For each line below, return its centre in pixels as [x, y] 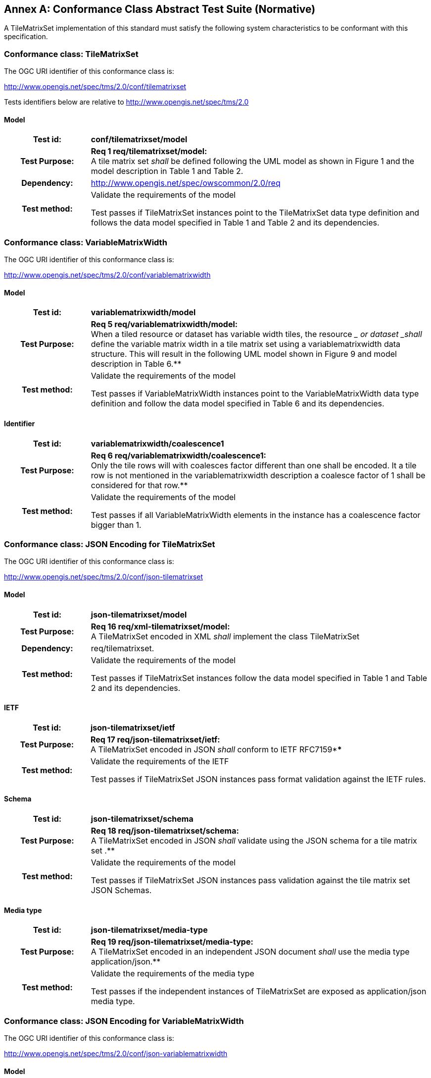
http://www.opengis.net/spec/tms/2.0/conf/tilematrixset [95, 87]
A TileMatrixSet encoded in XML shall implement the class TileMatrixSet [225, 636]
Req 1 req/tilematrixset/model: [149, 151]
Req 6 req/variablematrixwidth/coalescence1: [178, 455]
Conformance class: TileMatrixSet [71, 54]
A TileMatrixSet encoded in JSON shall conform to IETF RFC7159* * [216, 749]
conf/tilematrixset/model [139, 140]
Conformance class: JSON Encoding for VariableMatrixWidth [124, 1021]
